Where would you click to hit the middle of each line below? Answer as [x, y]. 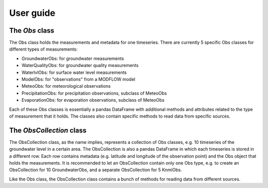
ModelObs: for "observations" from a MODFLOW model [78, 79]
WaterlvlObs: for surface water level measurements [74, 72]
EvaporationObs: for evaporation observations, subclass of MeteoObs [93, 100]
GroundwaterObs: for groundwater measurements [73, 58]
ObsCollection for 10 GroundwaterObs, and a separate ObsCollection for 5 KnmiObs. [96, 170]
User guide [32, 13]
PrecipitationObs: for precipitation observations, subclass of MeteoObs [94, 93]
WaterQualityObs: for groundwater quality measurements [80, 65]
